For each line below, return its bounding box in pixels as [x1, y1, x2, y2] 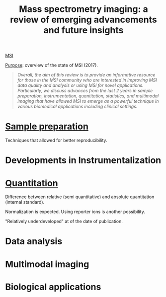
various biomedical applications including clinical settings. [17, 103, 138, 110]
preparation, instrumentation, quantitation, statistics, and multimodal [17, 93, 159, 99]
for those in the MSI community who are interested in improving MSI [17, 77, 158, 83]
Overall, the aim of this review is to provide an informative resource [17, 72, 156, 78]
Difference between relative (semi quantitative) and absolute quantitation [5, 194, 155, 200]
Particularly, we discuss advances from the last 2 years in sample [17, 88, 153, 94]
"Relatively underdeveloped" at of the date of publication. [5, 219, 123, 224]
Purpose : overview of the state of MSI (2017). [5, 62, 98, 68]
